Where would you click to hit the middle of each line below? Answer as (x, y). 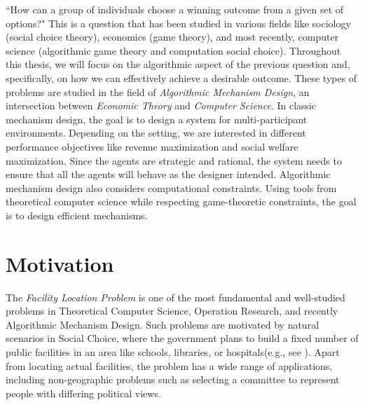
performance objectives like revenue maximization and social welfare (152, 146)
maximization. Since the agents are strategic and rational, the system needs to (174, 160)
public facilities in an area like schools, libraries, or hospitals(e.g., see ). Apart (173, 352)
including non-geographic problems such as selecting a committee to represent (173, 379)
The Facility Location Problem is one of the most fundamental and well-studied (175, 297)
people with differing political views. (83, 393)
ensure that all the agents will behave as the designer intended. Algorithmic (168, 174)
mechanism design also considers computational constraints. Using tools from (171, 187)
